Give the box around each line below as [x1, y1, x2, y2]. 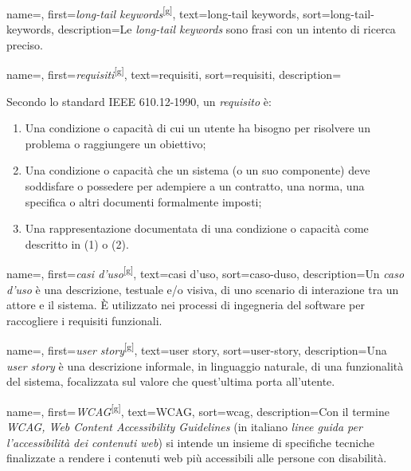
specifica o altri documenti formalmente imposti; [25, 193, 262, 210]
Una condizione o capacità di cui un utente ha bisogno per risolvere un [25, 120, 370, 136]
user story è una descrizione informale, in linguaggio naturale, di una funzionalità [6, 357, 404, 374]
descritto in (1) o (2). [25, 235, 129, 252]
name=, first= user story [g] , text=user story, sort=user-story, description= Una [6, 340, 387, 359]
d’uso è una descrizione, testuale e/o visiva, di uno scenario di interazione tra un [6, 281, 399, 297]
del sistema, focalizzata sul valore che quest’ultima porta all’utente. [6, 373, 335, 390]
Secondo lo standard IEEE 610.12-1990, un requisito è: [6, 92, 272, 109]
